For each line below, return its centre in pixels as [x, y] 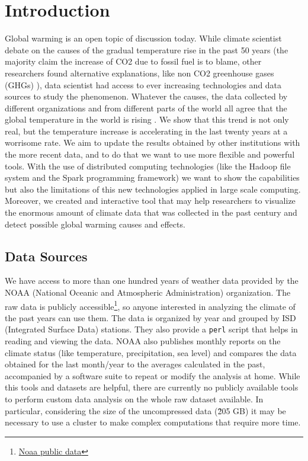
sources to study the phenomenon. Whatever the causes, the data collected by [146, 96]
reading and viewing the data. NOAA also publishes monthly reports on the [143, 341]
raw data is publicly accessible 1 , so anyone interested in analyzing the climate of [150, 305]
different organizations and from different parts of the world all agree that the [146, 108]
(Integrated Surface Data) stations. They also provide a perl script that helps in [151, 329]
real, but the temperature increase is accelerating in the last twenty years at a [146, 131]
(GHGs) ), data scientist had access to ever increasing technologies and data [143, 84]
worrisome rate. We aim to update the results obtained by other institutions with [153, 143]
